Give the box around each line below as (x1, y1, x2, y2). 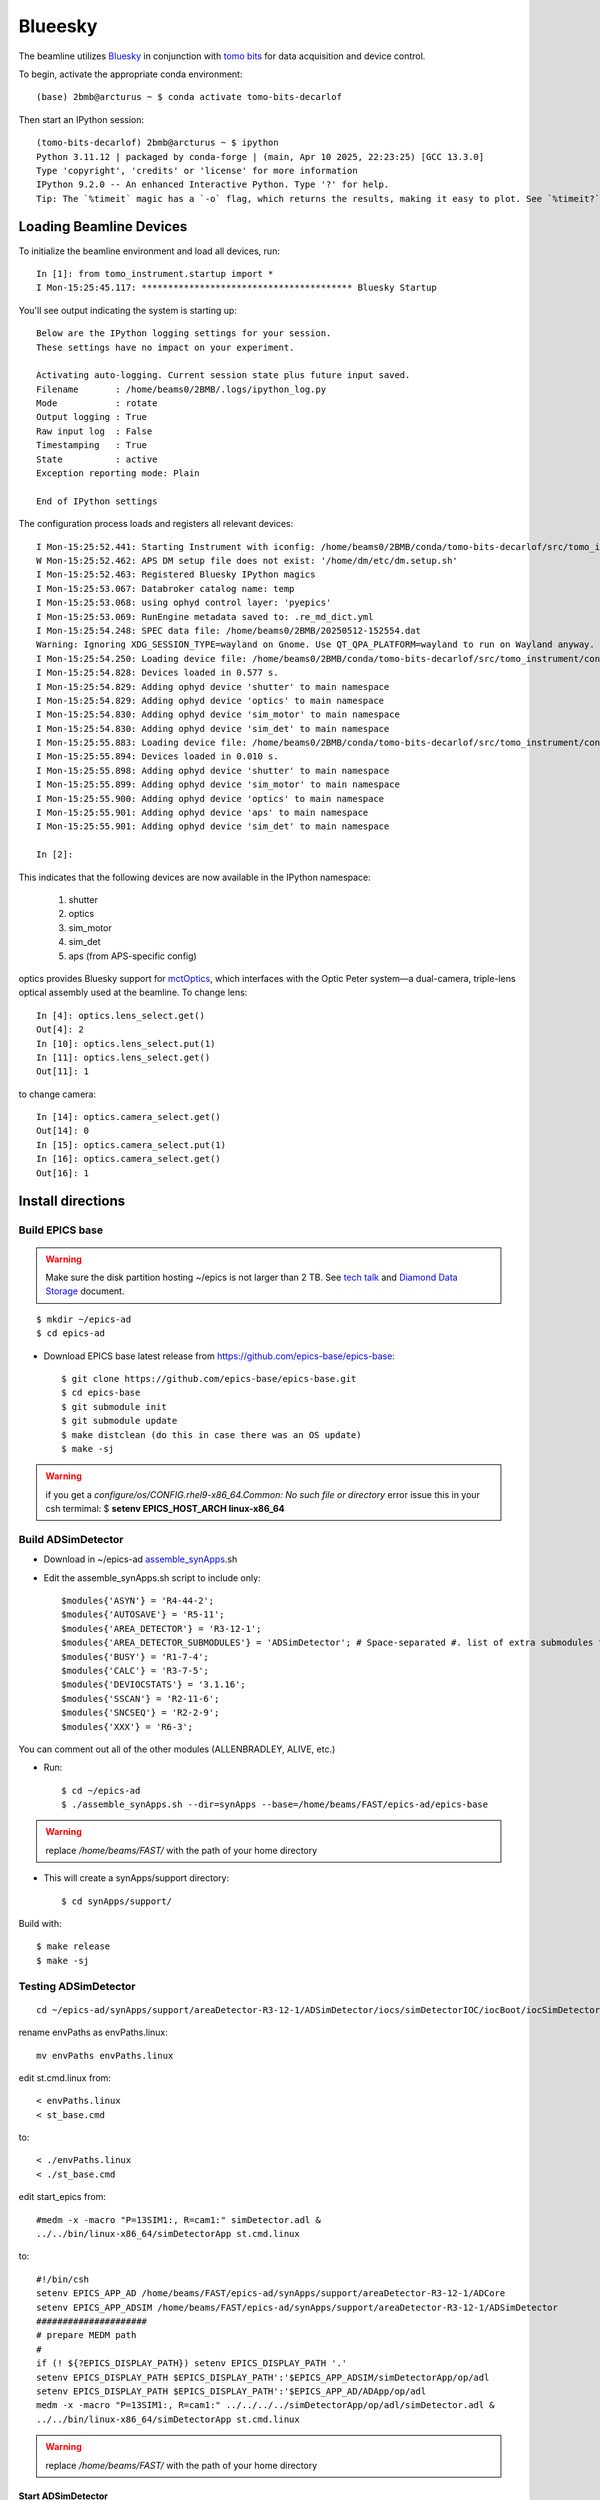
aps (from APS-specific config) (68, 950, 197, 962)
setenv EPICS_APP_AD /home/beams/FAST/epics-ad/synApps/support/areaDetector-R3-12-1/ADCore (36, 2288, 506, 2299)
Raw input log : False (36, 425, 153, 437)
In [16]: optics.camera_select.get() (36, 1153, 222, 1165)
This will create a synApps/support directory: (43, 1872, 230, 1884)
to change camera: (18, 1088, 97, 1100)
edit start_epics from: (18, 2191, 107, 2203)
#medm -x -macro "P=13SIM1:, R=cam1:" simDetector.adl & (36, 2214, 322, 2225)
